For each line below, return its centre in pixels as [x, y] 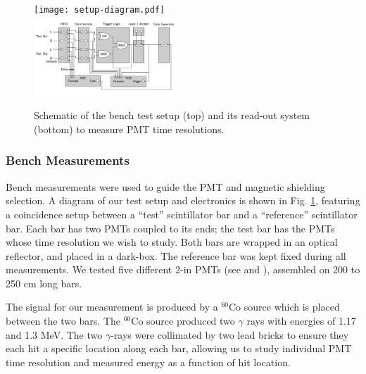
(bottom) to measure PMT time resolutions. [129, 129]
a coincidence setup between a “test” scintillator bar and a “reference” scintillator [182, 214]
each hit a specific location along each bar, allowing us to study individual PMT [179, 348]
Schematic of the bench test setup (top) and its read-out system [172, 115]
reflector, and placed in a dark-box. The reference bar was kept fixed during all [176, 255]
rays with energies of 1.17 [301, 321]
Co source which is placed [284, 307]
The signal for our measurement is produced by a [112, 307]
